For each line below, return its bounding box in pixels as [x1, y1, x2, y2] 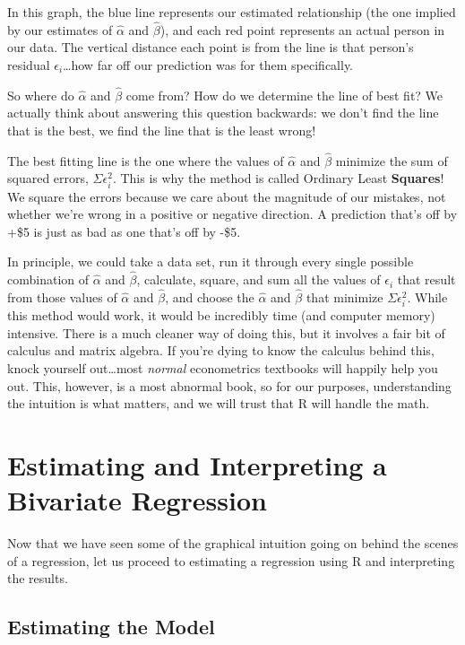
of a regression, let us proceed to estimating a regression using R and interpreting [7, 551, 455, 570]
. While [407, 287, 448, 306]
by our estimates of [7, 20, 113, 39]
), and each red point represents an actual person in [159, 20, 445, 39]
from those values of [7, 287, 117, 306]
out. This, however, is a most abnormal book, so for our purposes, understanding [7, 376, 452, 395]
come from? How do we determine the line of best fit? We [125, 85, 443, 104]
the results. [7, 569, 68, 588]
